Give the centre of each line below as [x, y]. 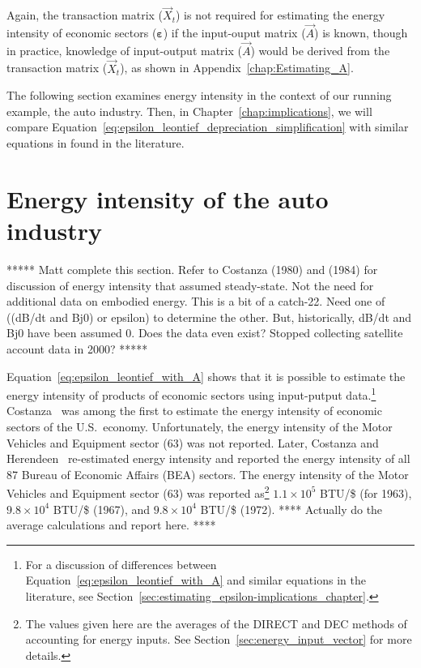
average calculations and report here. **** [111, 525]
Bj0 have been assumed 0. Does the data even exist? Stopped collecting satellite [205, 333]
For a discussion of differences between [121, 564]
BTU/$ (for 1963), [366, 492]
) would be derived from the [320, 50]
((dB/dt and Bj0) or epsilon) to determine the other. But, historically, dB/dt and [209, 317]
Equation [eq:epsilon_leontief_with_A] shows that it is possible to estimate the [206, 376]
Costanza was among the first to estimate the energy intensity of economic [194, 411]
